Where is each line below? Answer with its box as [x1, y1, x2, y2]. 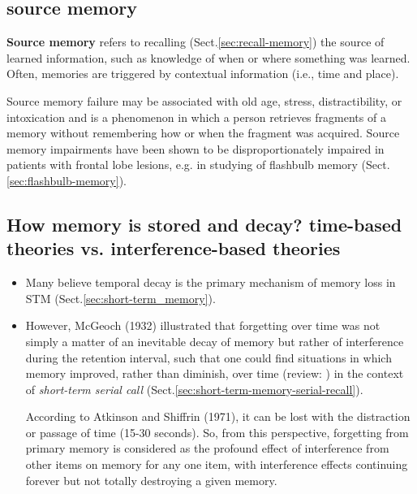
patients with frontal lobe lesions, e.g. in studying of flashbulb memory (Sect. [6, 156, 390, 173]
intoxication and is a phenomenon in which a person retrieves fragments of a [6, 108, 386, 125]
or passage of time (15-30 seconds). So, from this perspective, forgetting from [25, 423, 409, 440]
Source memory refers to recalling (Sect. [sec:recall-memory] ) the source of [6, 33, 385, 50]
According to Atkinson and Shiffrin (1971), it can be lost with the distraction [25, 408, 411, 425]
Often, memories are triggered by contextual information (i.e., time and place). [6, 65, 399, 82]
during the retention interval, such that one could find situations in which [25, 349, 392, 366]
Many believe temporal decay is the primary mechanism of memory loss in [25, 274, 396, 291]
